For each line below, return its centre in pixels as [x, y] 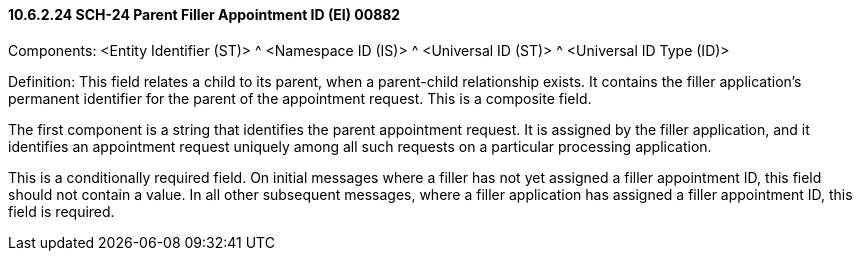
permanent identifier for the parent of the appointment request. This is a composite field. [300, 98]
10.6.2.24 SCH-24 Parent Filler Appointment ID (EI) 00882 [204, 14]
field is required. [61, 211]
